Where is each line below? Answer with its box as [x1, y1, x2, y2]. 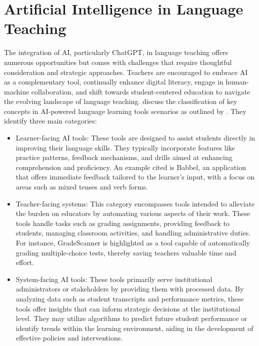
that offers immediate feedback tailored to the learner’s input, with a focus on [15, 171, 254, 182]
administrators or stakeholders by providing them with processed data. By [15, 283, 244, 294]
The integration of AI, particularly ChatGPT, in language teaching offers [4, 47, 228, 57]
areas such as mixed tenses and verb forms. [15, 181, 148, 192]
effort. [15, 257, 34, 267]
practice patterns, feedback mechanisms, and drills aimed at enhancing [15, 152, 232, 162]
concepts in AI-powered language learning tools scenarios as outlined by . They [4, 105, 246, 116]
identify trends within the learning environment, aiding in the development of [15, 322, 253, 333]
